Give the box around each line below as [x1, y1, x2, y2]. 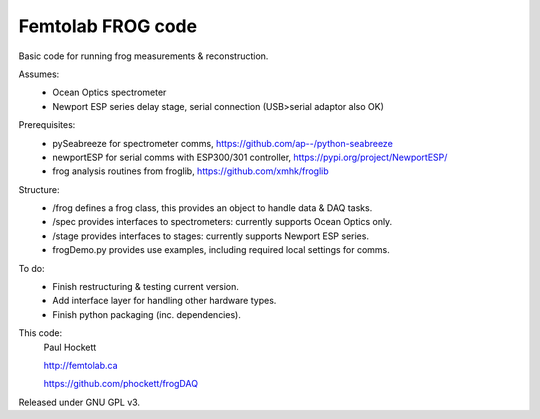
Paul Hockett [43, 341, 97, 353]
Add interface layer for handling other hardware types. [52, 295, 277, 307]
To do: [18, 262, 45, 274]
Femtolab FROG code [18, 15, 198, 37]
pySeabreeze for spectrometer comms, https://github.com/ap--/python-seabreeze [52, 137, 394, 149]
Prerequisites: [18, 119, 76, 131]
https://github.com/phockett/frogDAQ [43, 378, 199, 390]
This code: [18, 327, 63, 339]
